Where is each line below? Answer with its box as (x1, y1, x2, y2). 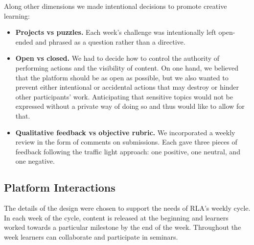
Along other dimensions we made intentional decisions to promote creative (4, 1, 227, 11)
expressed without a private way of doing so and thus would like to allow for (15, 101, 245, 111)
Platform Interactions (4, 180, 115, 195)
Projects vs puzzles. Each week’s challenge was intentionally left (15, 27, 216, 37)
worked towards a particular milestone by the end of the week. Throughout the (4, 222, 241, 232)
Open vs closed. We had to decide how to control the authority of (15, 53, 220, 63)
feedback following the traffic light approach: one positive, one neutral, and (15, 146, 240, 156)
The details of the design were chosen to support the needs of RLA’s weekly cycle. (4, 203, 251, 213)
